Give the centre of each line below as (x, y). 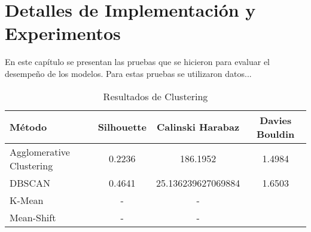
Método (28, 127)
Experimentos (63, 33)
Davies (276, 120)
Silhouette (122, 127)
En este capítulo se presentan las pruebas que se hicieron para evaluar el (137, 62)
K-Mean (27, 200)
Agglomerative (40, 151)
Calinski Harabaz (198, 127)
